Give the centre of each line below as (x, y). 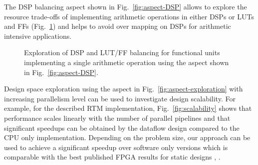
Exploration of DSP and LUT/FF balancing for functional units (122, 52)
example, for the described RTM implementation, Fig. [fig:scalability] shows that (128, 108)
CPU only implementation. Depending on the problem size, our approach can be (127, 137)
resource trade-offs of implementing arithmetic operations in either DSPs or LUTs (129, 16)
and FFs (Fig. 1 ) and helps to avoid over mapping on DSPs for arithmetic (118, 26)
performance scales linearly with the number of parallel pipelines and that (117, 118)
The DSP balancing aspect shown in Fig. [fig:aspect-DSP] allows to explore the (126, 6)
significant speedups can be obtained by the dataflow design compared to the (122, 127)
